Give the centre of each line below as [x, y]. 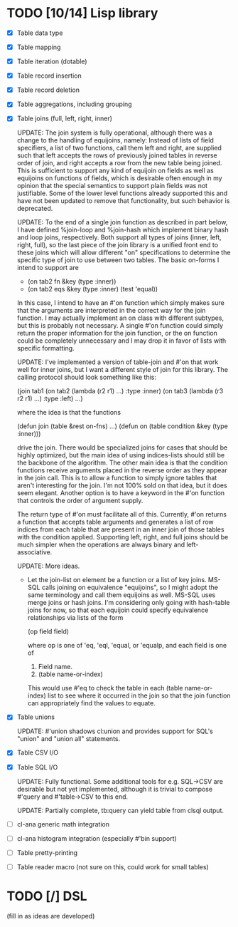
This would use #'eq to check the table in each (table [105, 688]
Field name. [55, 667]
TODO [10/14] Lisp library [82, 13]
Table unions [36, 717]
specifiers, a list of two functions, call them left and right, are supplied [119, 148]
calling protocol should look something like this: [87, 377]
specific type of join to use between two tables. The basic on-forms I [118, 260]
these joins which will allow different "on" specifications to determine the [124, 253]
